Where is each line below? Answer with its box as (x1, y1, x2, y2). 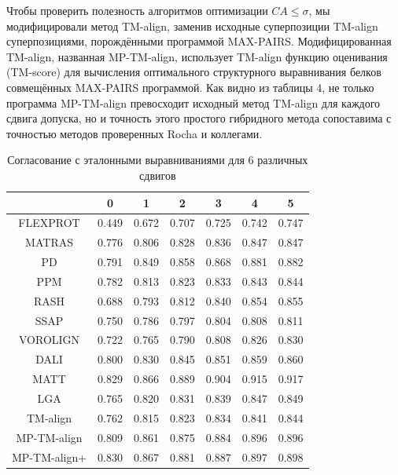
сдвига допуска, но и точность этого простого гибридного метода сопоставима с (6, 110, 392, 126)
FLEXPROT (18, 214, 80, 231)
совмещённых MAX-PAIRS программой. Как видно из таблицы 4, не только (6, 79, 374, 95)
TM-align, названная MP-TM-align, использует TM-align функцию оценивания (6, 48, 388, 64)
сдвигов (139, 166, 176, 183)
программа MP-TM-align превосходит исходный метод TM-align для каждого (6, 94, 381, 111)
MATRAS (25, 234, 73, 250)
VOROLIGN (19, 331, 80, 348)
